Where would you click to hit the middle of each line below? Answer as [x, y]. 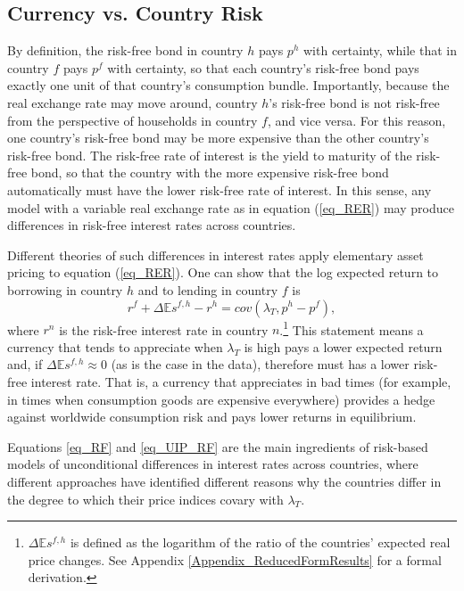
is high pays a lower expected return [343, 346]
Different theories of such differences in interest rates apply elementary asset [215, 254]
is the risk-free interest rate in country [164, 329]
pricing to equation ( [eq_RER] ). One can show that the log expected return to [223, 272]
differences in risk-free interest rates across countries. [152, 225]
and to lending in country [208, 289]
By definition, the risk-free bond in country [125, 50]
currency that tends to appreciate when [115, 346]
